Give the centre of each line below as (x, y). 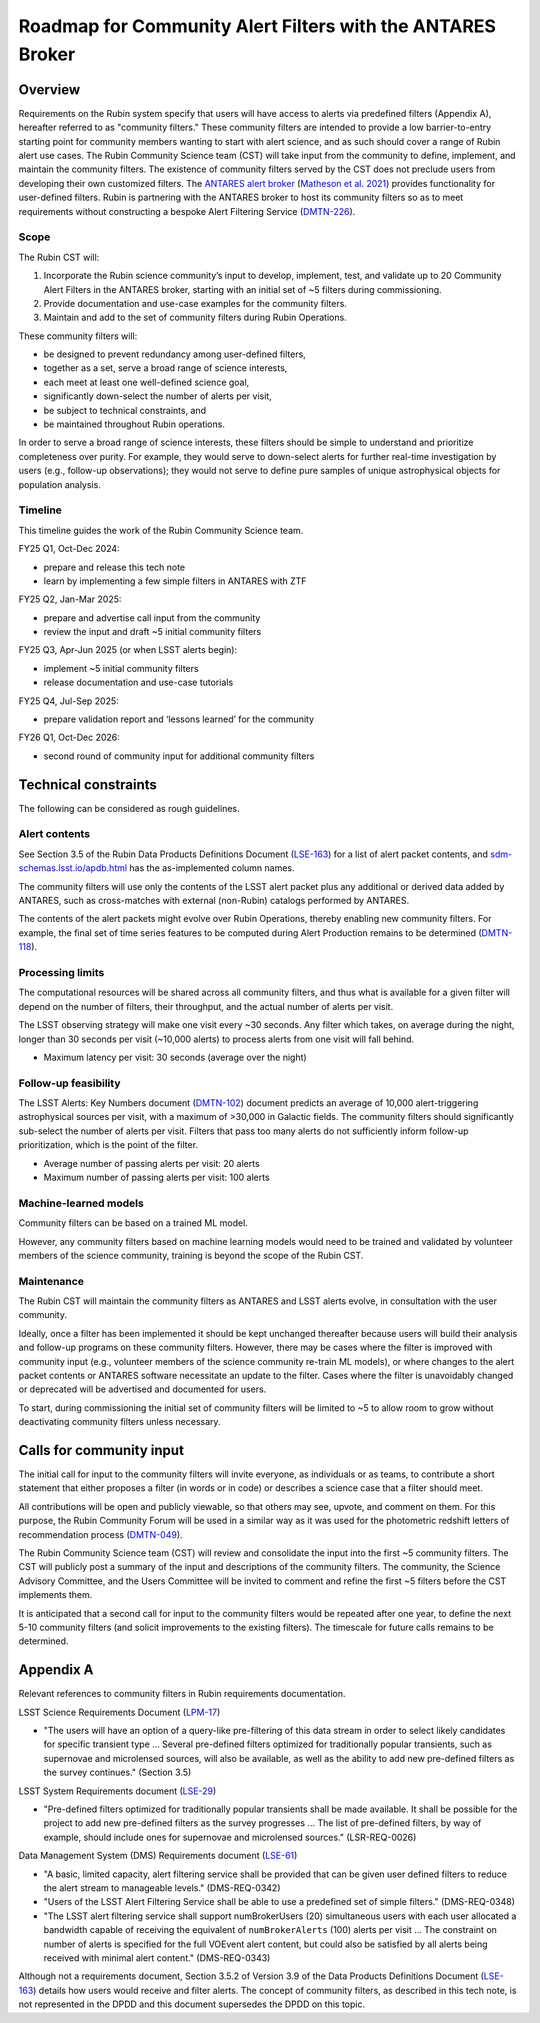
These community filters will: (78, 336)
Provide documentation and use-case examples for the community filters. (195, 303)
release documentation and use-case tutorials (138, 682)
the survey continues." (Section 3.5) (117, 1772)
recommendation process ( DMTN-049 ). (101, 1534)
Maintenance (51, 1281)
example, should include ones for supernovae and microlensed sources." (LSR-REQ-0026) (230, 1837)
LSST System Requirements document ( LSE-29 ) (117, 1791)
